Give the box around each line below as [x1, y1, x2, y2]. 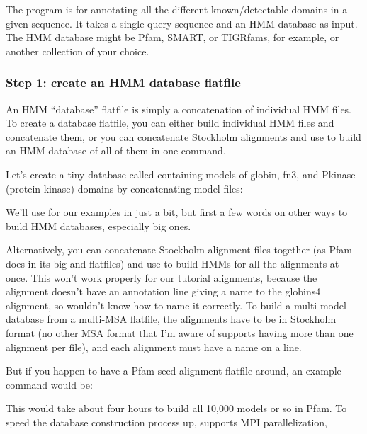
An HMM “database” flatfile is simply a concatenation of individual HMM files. [6, 101, 352, 116]
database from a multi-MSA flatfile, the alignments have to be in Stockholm [6, 312, 337, 326]
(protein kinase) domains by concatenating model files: [6, 181, 243, 195]
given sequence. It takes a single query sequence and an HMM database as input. [6, 16, 358, 30]
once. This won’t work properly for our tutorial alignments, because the [6, 270, 317, 285]
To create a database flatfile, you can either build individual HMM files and [6, 115, 334, 130]
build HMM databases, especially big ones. [6, 218, 191, 233]
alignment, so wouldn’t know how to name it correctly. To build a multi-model [6, 297, 346, 312]
